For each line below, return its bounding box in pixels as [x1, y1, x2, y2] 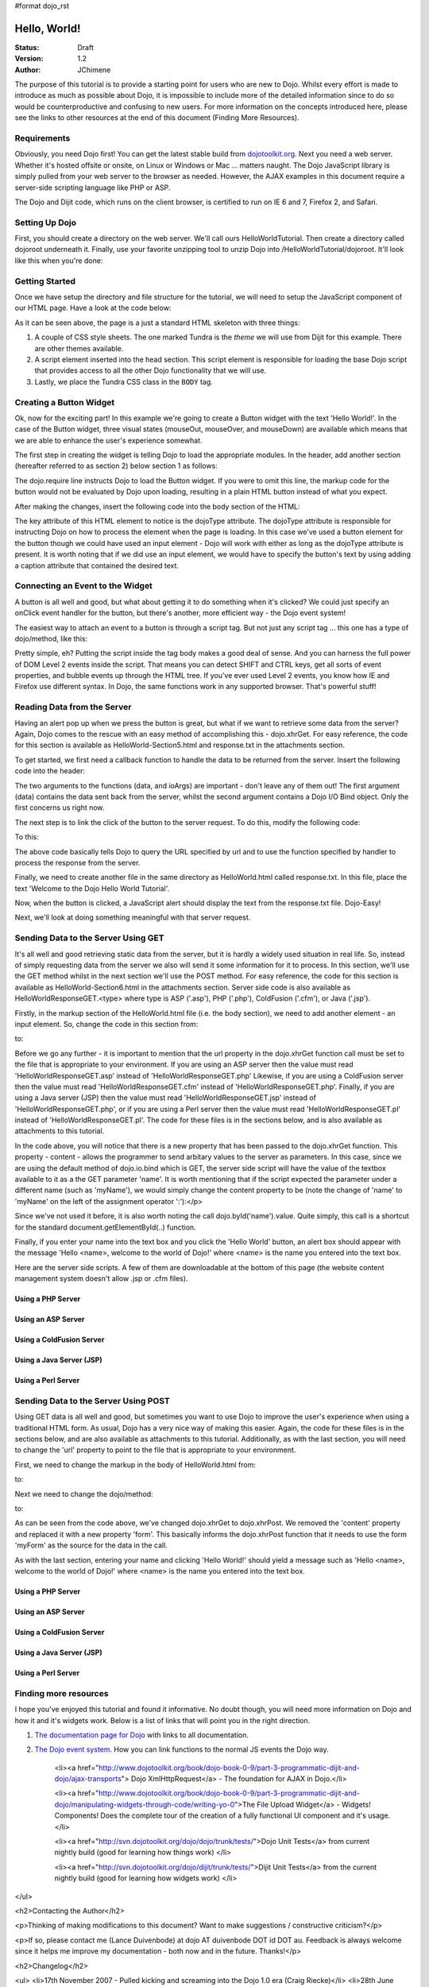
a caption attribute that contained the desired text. [14, 560, 179, 570]
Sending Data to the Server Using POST [14, 1395, 170, 1406]
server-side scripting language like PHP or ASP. [14, 183, 171, 192]
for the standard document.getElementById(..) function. [14, 1222, 196, 1232]
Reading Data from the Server [14, 702, 132, 713]
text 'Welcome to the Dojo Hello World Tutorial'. [14, 883, 170, 893]
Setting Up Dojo [14, 217, 77, 228]
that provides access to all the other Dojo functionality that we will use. [34, 366, 266, 375]
